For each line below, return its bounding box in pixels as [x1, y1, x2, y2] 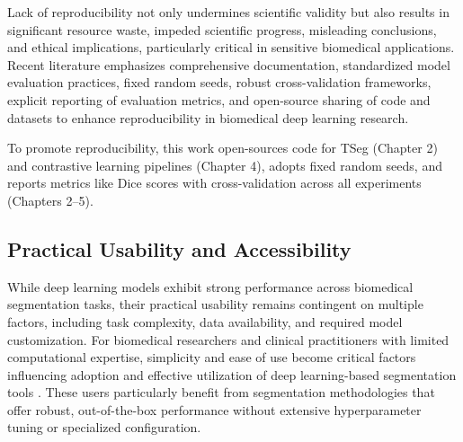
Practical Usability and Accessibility [7, 234, 352, 262]
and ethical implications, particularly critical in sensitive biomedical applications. [7, 38, 455, 57]
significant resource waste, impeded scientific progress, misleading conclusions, [7, 20, 437, 39]
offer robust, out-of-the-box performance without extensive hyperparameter [7, 400, 422, 419]
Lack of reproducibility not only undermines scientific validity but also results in [7, 3, 450, 21]
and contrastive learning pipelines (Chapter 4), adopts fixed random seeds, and [7, 155, 442, 174]
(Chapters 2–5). [7, 190, 93, 209]
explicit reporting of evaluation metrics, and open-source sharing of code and [7, 90, 431, 109]
